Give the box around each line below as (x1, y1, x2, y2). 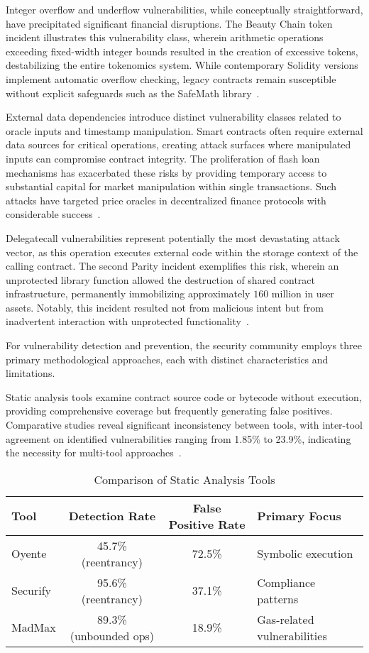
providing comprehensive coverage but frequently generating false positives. (6, 403, 333, 418)
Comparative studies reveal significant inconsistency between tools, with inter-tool (6, 417, 363, 432)
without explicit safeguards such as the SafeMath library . (6, 85, 260, 100)
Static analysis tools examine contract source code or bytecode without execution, (6, 389, 362, 404)
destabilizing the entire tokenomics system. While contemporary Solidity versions (6, 57, 358, 72)
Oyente (11, 545, 47, 562)
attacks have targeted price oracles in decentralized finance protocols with (6, 192, 326, 207)
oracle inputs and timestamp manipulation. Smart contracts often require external (6, 123, 363, 138)
